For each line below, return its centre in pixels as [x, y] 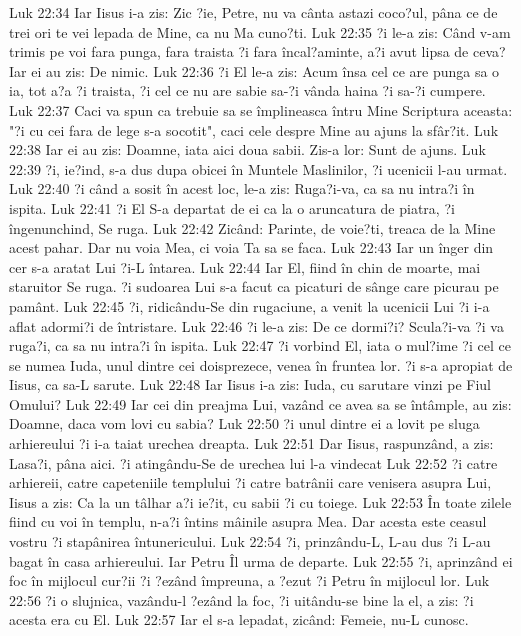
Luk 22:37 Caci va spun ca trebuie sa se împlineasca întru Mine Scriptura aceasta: [261, 109]
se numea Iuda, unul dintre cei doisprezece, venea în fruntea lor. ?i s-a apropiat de [261, 364]
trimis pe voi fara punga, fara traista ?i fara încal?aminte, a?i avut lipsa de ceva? [257, 51]
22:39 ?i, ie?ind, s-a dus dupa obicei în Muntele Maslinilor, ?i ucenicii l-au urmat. [258, 168]
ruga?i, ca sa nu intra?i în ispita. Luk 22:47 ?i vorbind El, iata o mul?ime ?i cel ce [260, 345]
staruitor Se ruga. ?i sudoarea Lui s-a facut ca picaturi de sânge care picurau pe [254, 286]
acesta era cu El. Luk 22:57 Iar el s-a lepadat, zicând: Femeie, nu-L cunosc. [239, 619]
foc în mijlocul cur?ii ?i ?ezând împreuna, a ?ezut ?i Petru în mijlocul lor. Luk [249, 580]
